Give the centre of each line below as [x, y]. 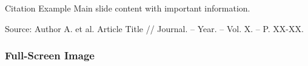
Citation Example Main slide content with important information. [128, 8]
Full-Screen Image [50, 55]
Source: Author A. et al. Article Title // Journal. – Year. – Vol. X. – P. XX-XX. [154, 28]
